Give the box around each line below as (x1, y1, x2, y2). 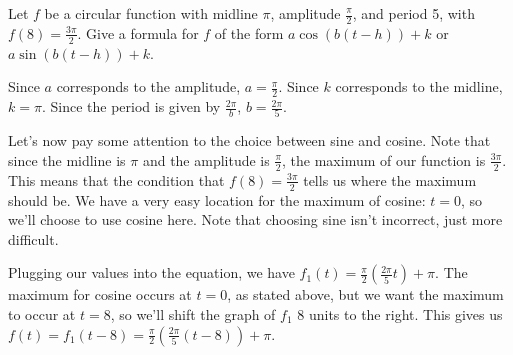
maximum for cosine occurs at (8, 284, 192, 305)
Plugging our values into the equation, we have (8, 262, 295, 283)
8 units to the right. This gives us (297, 304, 503, 325)
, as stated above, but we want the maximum (227, 284, 504, 305)
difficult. (8, 228, 59, 249)
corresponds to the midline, (335, 76, 503, 97)
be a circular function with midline (44, 3, 258, 23)
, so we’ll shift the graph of (110, 304, 276, 325)
